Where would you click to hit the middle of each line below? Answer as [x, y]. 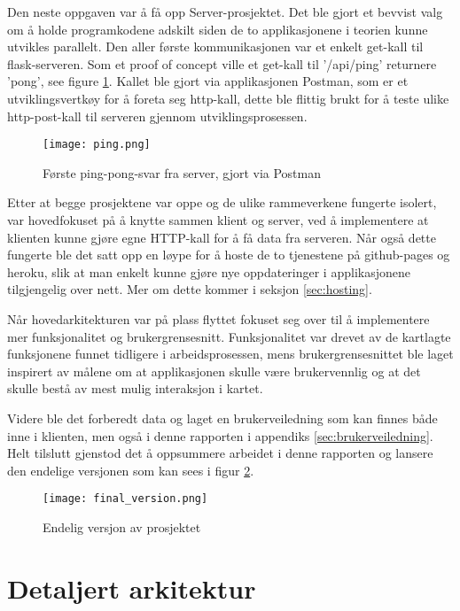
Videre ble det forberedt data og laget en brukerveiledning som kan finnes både [222, 418]
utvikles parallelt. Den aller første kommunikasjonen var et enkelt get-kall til [215, 46]
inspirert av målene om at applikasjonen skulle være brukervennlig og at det [214, 371]
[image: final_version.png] [125, 499]
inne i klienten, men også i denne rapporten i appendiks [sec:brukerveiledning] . [220, 435]
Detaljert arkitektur [132, 588]
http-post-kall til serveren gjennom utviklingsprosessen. [157, 116]
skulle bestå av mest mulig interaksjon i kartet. [135, 388]
